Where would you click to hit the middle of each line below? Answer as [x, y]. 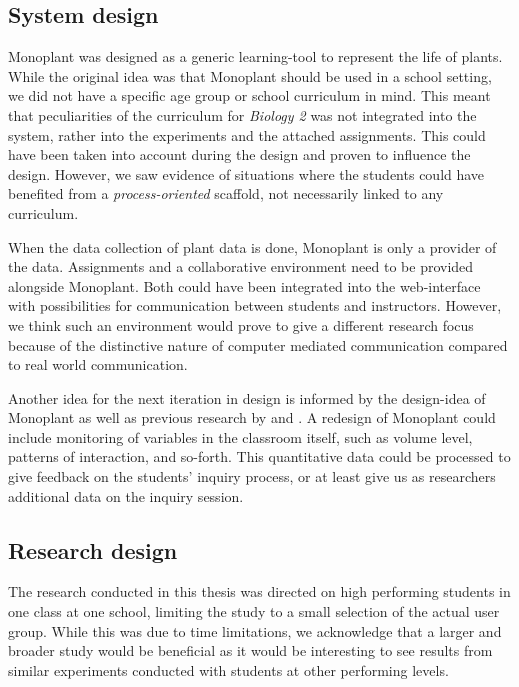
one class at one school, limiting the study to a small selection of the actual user [254, 611]
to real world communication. [98, 364]
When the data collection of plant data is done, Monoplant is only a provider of [252, 246]
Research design [93, 549]
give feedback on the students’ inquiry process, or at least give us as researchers [252, 476]
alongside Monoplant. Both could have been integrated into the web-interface [244, 285]
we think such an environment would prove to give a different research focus [241, 324]
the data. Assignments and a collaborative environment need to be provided [241, 266]
